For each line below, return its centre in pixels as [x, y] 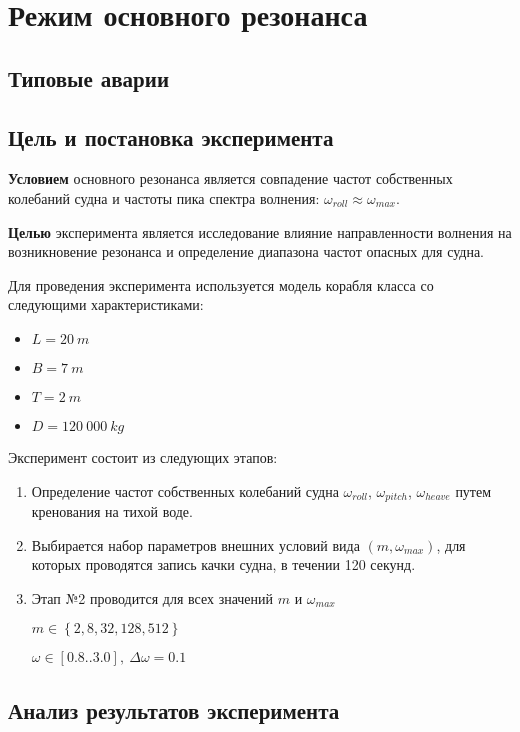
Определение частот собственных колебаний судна [185, 490]
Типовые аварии [88, 77]
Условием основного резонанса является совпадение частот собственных [230, 178]
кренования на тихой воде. [112, 510]
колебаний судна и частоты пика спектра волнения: [164, 197]
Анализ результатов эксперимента [174, 709]
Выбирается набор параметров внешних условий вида [195, 544]
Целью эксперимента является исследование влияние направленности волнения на [260, 231]
